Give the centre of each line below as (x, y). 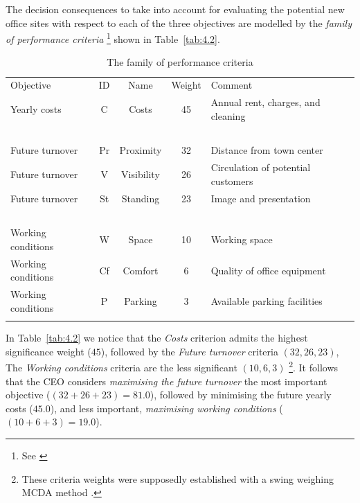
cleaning (228, 115)
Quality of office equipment (268, 270)
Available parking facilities (267, 301)
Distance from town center (267, 150)
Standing (141, 198)
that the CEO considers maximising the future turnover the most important (166, 381)
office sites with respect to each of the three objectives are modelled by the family (179, 23)
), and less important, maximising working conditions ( (166, 408)
